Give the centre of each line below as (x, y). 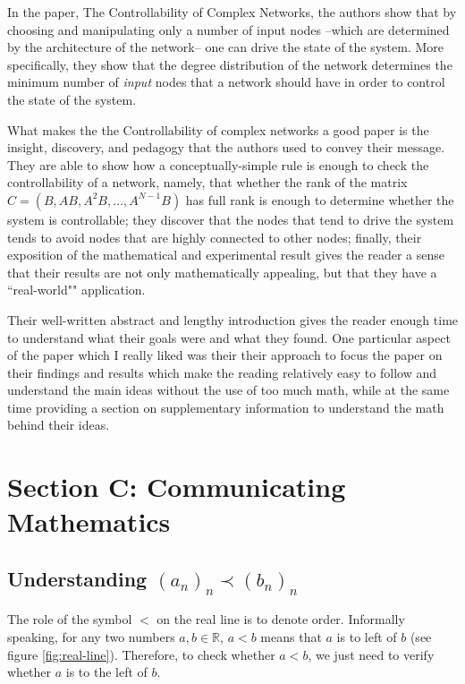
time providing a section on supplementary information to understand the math (226, 407)
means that (291, 636)
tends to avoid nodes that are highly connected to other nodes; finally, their (215, 237)
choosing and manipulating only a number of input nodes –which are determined (228, 29)
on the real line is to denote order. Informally (281, 619)
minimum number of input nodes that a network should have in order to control (226, 82)
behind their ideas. (59, 425)
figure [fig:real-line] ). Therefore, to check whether (141, 654)
